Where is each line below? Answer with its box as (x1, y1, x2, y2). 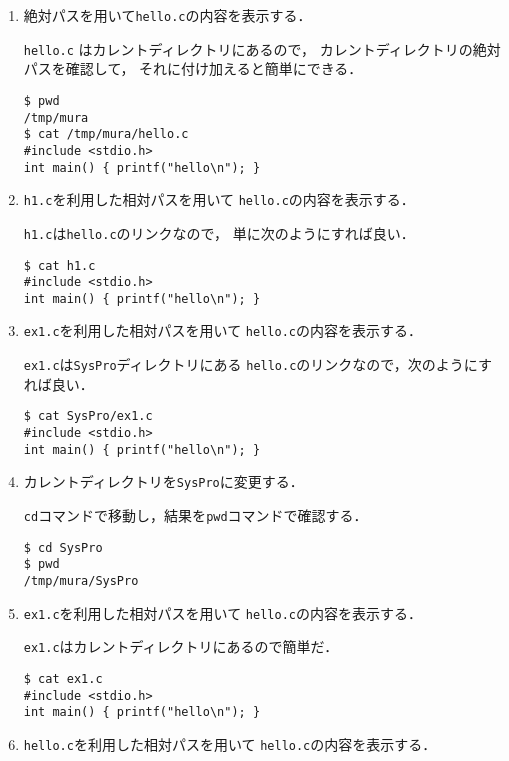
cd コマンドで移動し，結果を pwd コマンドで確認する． (23, 505, 368, 525)
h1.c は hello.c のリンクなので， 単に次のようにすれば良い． (23, 222, 415, 243)
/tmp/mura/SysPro (23, 573, 139, 588)
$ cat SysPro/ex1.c (23, 409, 153, 424)
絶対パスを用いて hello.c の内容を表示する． (23, 5, 312, 25)
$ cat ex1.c (23, 671, 103, 686)
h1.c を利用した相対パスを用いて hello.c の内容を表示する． (23, 189, 415, 210)
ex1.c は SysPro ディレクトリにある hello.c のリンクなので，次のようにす (23, 354, 492, 375)
